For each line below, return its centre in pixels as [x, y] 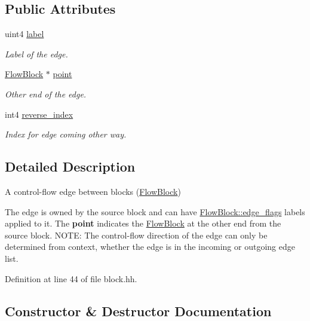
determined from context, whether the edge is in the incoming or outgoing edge [150, 247]
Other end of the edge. [46, 94]
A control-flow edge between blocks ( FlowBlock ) [93, 191]
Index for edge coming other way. [66, 134]
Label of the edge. [36, 53]
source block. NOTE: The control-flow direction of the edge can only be [136, 235]
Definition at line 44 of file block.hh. [71, 278]
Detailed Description [70, 166]
